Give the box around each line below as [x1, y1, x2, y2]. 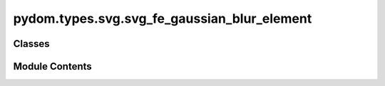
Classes [13, 38, 50, 50]
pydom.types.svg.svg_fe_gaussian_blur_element [13, 11, 312, 26]
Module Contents [13, 60, 92, 72]
